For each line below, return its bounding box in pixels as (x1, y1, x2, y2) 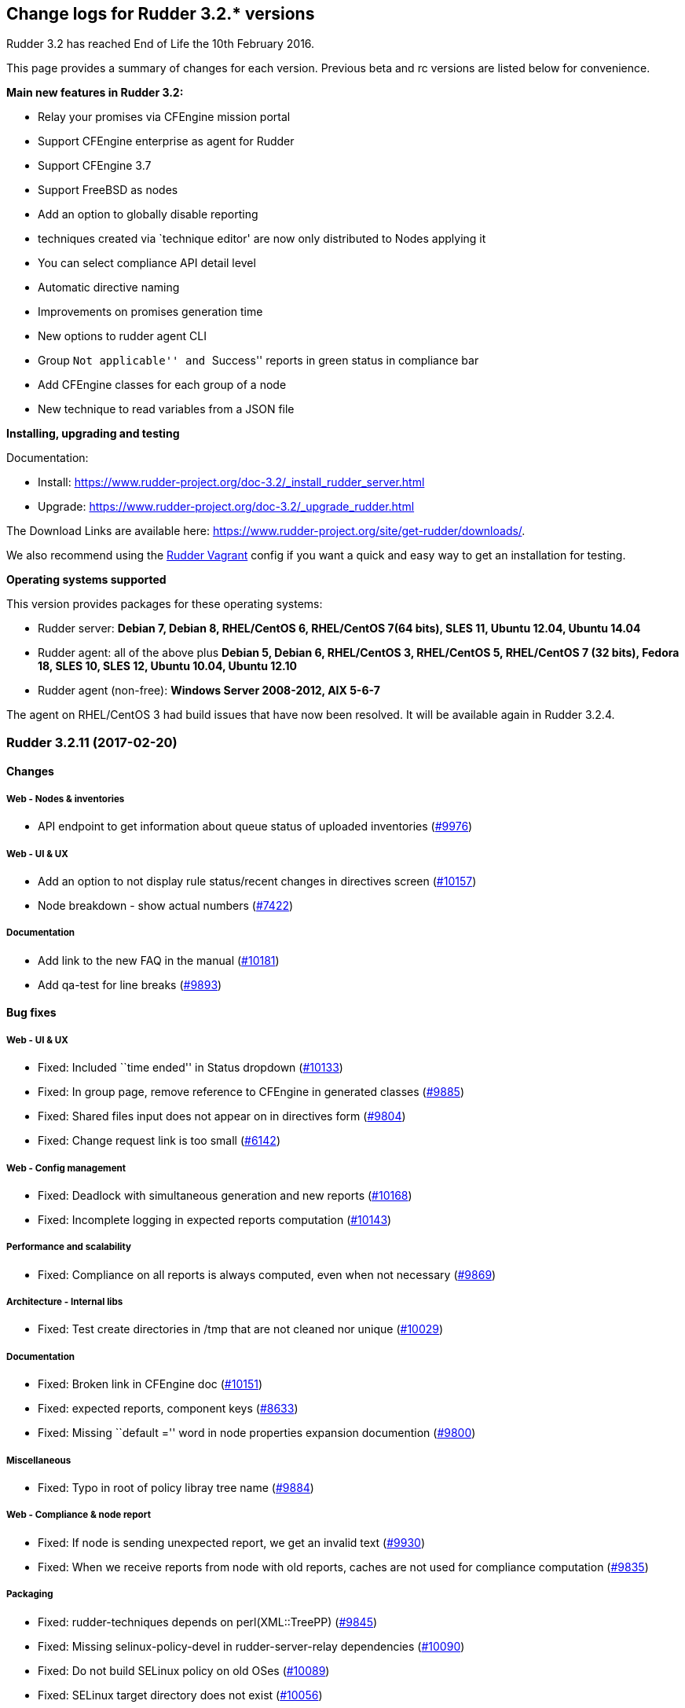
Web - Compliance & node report (6, 1509, 151, 1521)
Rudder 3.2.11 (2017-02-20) (6, 734, 178, 750)
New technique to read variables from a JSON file (38, 402, 295, 416)
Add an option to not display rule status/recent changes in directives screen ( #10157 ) (38, 874, 477, 888)
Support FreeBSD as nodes (38, 183, 178, 197)
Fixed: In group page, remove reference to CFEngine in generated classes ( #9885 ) (38, 1085, 464, 1099)
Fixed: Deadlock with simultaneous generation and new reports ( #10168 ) (38, 1188, 412, 1202)
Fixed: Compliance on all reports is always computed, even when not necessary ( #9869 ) (38, 1267, 496, 1281)
